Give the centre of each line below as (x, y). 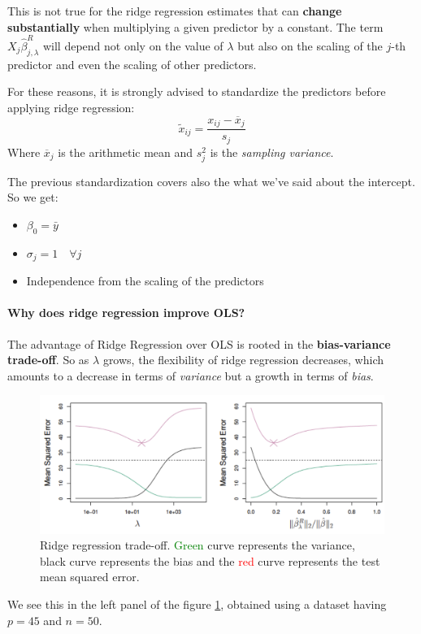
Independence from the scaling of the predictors (145, 281)
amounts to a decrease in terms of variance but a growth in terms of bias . (191, 375)
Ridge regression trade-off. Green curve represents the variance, (197, 545)
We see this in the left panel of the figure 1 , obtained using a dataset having (197, 604)
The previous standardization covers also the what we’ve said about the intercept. (211, 181)
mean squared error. (90, 577)
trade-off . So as (48, 360)
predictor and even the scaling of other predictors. (132, 64)
